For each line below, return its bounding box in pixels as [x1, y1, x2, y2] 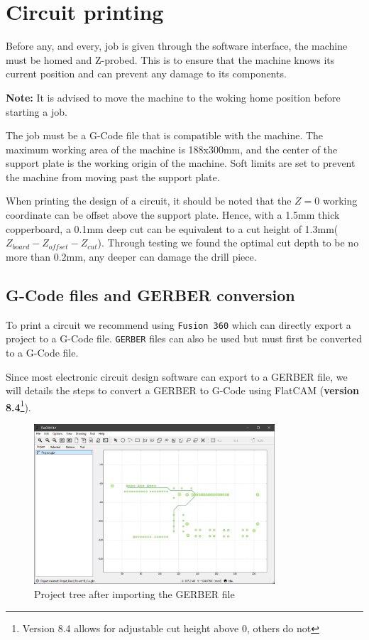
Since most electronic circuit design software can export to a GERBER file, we [6, 369, 348, 384]
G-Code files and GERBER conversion [6, 283, 295, 305]
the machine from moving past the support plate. [6, 169, 220, 184]
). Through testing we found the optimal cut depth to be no [97, 235, 359, 250]
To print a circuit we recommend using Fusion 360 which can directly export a [6, 317, 351, 332]
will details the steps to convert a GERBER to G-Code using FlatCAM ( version [6, 383, 360, 398]
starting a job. [6, 104, 67, 119]
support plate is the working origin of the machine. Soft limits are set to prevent [6, 156, 356, 170]
